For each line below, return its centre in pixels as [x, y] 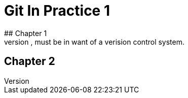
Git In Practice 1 [57, 11]
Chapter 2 [30, 61]
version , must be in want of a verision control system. [95, 42]
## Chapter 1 [26, 33]
